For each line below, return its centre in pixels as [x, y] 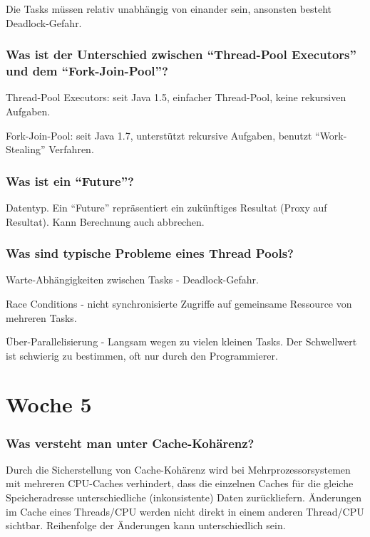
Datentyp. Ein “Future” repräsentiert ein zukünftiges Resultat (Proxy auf [166, 207]
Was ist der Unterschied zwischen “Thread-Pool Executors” [181, 54]
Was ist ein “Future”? [70, 181]
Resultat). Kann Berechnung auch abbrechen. [105, 221]
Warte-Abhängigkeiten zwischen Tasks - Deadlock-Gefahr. [132, 280]
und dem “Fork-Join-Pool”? [87, 71]
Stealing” [26, 149]
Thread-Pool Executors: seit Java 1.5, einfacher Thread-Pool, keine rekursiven [176, 97]
